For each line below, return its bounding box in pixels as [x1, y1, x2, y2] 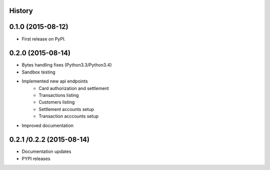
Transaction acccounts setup [38, 113, 99, 119]
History [9, 6, 33, 15]
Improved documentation [21, 122, 74, 128]
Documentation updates [21, 148, 71, 154]
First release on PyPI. [21, 35, 66, 42]
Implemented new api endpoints [21, 78, 88, 84]
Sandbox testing [21, 69, 55, 75]
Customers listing [38, 99, 75, 105]
